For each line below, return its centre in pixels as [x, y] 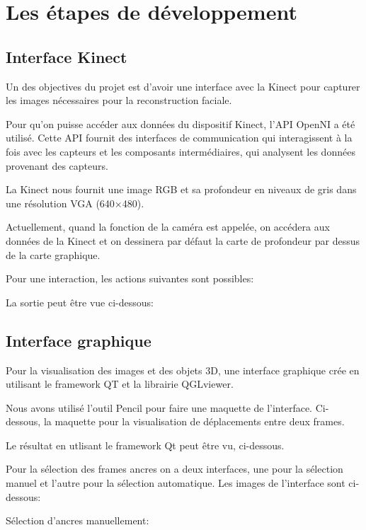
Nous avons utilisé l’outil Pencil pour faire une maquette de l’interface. [159, 407]
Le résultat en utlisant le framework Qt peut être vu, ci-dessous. [145, 445]
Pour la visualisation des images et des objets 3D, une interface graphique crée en [183, 370]
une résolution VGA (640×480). [75, 203]
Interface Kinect [67, 56]
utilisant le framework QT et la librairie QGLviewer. [120, 384]
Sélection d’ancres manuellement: [78, 520]
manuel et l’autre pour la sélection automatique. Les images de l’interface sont [176, 483]
